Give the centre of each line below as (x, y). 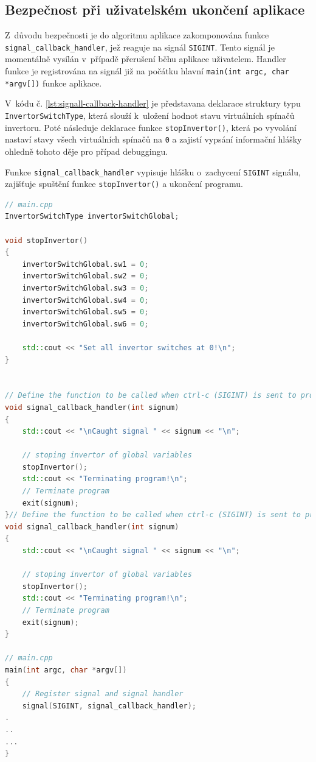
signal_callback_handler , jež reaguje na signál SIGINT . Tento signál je (140, 47)
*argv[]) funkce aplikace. (53, 83)
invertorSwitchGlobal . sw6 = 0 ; (85, 324)
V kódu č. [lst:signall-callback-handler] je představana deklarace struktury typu (153, 103)
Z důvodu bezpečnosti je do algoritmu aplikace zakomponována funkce (137, 35)
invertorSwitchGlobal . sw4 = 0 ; (85, 300)
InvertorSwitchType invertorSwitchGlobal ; (92, 217)
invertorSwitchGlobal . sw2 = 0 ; (85, 276)
